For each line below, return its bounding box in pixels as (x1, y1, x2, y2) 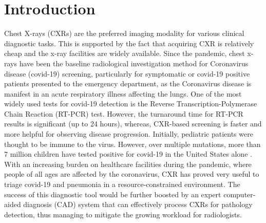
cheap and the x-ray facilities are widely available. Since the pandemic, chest (4, 48, 245, 59)
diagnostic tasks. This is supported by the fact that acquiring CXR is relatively (4, 38, 254, 48)
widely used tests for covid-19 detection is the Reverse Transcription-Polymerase (4, 98, 257, 109)
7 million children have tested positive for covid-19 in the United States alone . (4, 148, 252, 159)
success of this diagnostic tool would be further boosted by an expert (4, 189, 221, 199)
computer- (223, 189, 256, 199)
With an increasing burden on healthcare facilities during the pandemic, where (4, 158, 252, 169)
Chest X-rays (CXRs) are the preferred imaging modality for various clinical (4, 28, 244, 39)
